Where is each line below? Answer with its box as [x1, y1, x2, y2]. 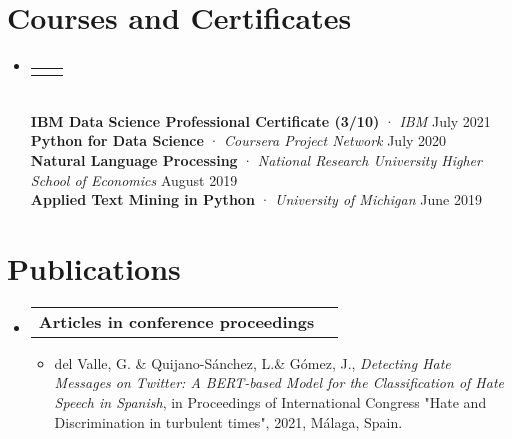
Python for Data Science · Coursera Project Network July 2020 [30, 130, 447, 151]
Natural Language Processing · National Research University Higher [30, 149, 482, 170]
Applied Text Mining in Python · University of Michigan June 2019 [30, 189, 482, 210]
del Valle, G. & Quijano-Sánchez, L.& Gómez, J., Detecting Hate [54, 352, 451, 373]
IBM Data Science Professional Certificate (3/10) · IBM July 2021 [30, 110, 491, 131]
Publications [7, 247, 181, 288]
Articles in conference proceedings [38, 309, 315, 333]
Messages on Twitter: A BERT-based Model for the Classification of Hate [54, 372, 505, 393]
